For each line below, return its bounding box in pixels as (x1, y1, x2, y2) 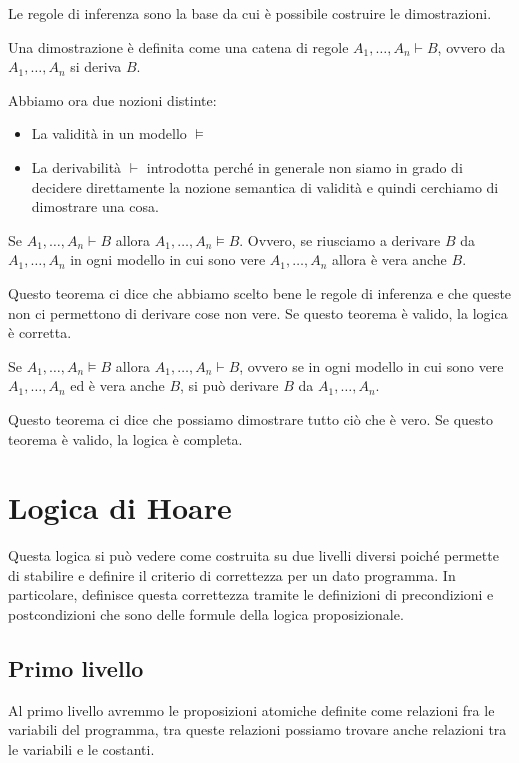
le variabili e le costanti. (8, 738, 155, 759)
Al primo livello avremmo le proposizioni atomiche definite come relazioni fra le (8, 699, 495, 720)
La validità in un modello (31, 123, 187, 144)
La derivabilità (31, 156, 122, 177)
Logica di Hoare (8, 487, 232, 528)
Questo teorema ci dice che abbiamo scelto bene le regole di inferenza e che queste (8, 282, 512, 303)
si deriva (70, 56, 122, 77)
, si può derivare (180, 375, 279, 396)
